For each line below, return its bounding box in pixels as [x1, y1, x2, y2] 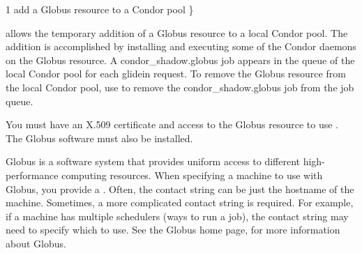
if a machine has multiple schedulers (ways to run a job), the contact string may [6, 208, 349, 223]
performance [6, 167, 59, 182]
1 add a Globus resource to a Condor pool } [6, 2, 194, 16]
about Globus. [6, 236, 66, 250]
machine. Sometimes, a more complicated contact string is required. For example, [6, 195, 354, 210]
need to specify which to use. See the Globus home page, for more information [6, 222, 340, 237]
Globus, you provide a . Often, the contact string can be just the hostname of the [6, 181, 354, 196]
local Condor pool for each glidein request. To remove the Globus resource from [6, 66, 346, 81]
